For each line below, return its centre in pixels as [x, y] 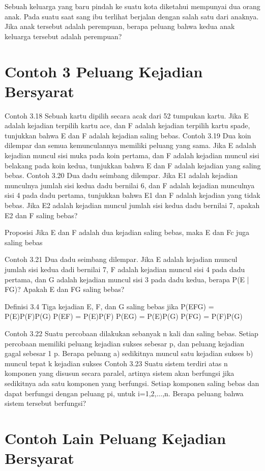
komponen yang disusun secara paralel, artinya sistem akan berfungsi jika [120, 373]
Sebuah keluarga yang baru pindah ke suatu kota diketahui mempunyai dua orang [132, 6]
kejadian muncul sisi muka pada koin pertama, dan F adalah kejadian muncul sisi [132, 155]
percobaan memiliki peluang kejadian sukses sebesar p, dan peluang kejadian [125, 343]
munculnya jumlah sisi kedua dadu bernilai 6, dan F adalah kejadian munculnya [130, 185]
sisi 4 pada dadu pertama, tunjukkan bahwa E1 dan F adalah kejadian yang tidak [132, 195]
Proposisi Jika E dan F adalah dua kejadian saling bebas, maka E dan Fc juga [127, 232]
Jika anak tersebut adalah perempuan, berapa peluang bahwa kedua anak [120, 26]
